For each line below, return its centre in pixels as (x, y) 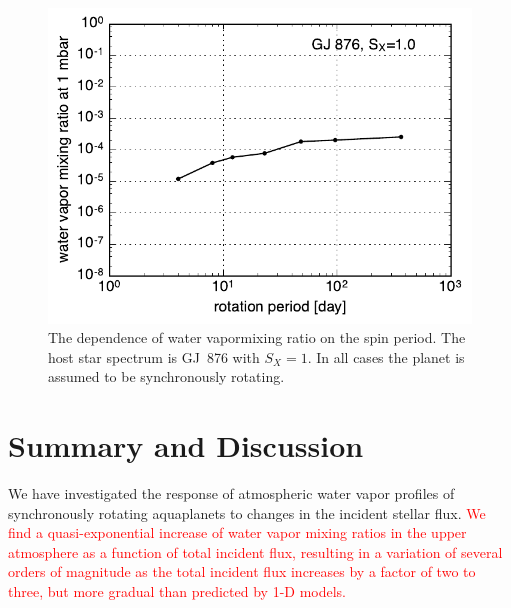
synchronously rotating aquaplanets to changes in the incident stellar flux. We (247, 512)
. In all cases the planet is (386, 356)
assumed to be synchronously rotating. (166, 376)
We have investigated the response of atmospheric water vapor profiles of (231, 493)
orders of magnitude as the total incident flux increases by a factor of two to (242, 571)
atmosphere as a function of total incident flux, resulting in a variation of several (255, 551)
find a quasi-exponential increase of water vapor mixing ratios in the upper (237, 532)
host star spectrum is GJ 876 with (154, 356)
